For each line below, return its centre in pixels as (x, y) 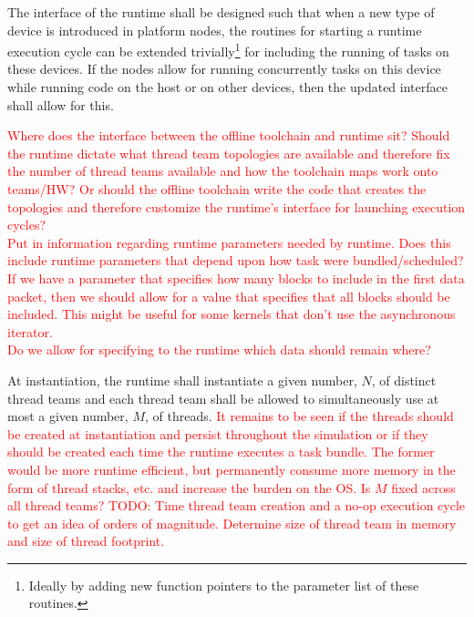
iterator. (30, 331)
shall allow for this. (61, 104)
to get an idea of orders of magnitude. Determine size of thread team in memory (232, 523)
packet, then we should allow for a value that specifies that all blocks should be (229, 296)
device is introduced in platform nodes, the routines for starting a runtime (215, 30)
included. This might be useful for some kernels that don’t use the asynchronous (232, 314)
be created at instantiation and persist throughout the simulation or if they (218, 433)
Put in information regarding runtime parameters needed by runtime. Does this (229, 242)
